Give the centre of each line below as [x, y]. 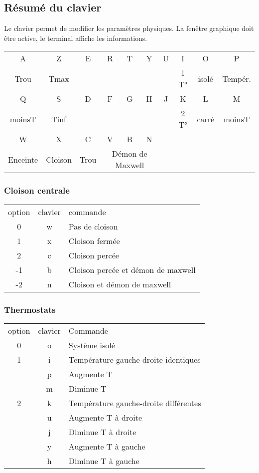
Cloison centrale [37, 190]
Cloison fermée [94, 240]
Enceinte [23, 159]
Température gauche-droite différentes [135, 403]
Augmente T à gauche [107, 446]
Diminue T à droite [102, 432]
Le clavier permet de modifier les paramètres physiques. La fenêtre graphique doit [129, 28]
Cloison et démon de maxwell [120, 284]
